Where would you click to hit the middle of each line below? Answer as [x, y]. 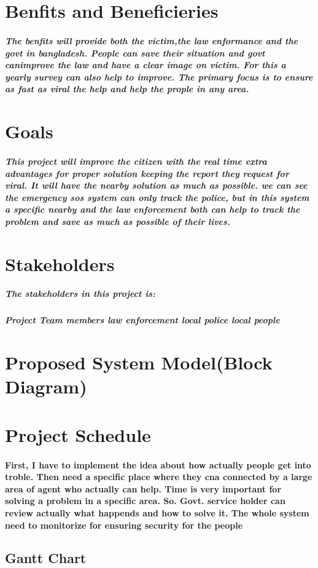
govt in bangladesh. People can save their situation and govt [135, 53]
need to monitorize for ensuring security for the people [124, 525]
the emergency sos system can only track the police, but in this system [157, 197]
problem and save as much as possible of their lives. [118, 221]
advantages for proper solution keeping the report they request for [147, 173]
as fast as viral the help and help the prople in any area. [127, 89]
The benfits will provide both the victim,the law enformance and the [152, 40]
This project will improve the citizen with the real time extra [136, 161]
